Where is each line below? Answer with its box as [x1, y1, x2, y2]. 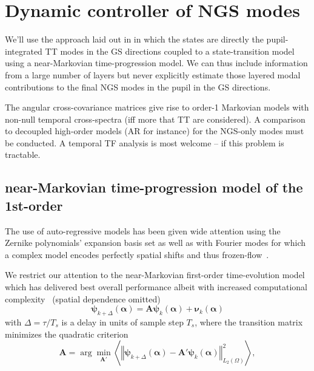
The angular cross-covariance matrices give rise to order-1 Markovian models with [5, 101, 309, 114]
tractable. [5, 148, 41, 161]
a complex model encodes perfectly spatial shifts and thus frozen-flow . [5, 248, 269, 260]
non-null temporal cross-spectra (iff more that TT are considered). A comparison [5, 112, 306, 125]
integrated [5, 44, 42, 57]
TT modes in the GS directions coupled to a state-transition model [45, 44, 295, 57]
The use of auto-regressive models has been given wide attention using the [5, 224, 281, 237]
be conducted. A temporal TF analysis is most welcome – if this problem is [5, 136, 284, 149]
